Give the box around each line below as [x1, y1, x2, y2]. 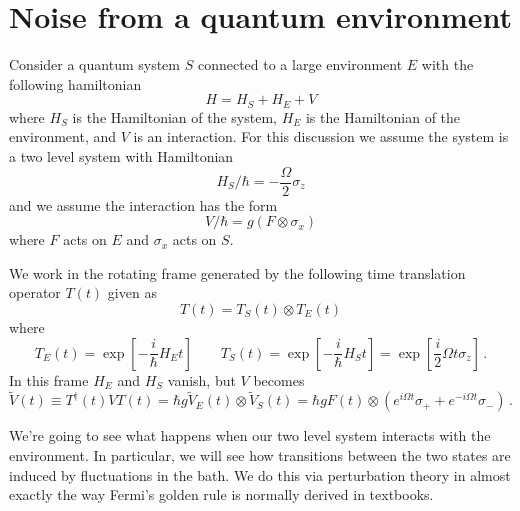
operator [9, 282, 61, 303]
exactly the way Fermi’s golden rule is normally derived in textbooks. [9, 484, 434, 505]
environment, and [9, 126, 117, 147]
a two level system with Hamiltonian [9, 145, 234, 166]
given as [107, 282, 157, 303]
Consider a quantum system [9, 54, 180, 75]
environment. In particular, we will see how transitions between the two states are [9, 444, 511, 465]
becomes [253, 369, 305, 390]
